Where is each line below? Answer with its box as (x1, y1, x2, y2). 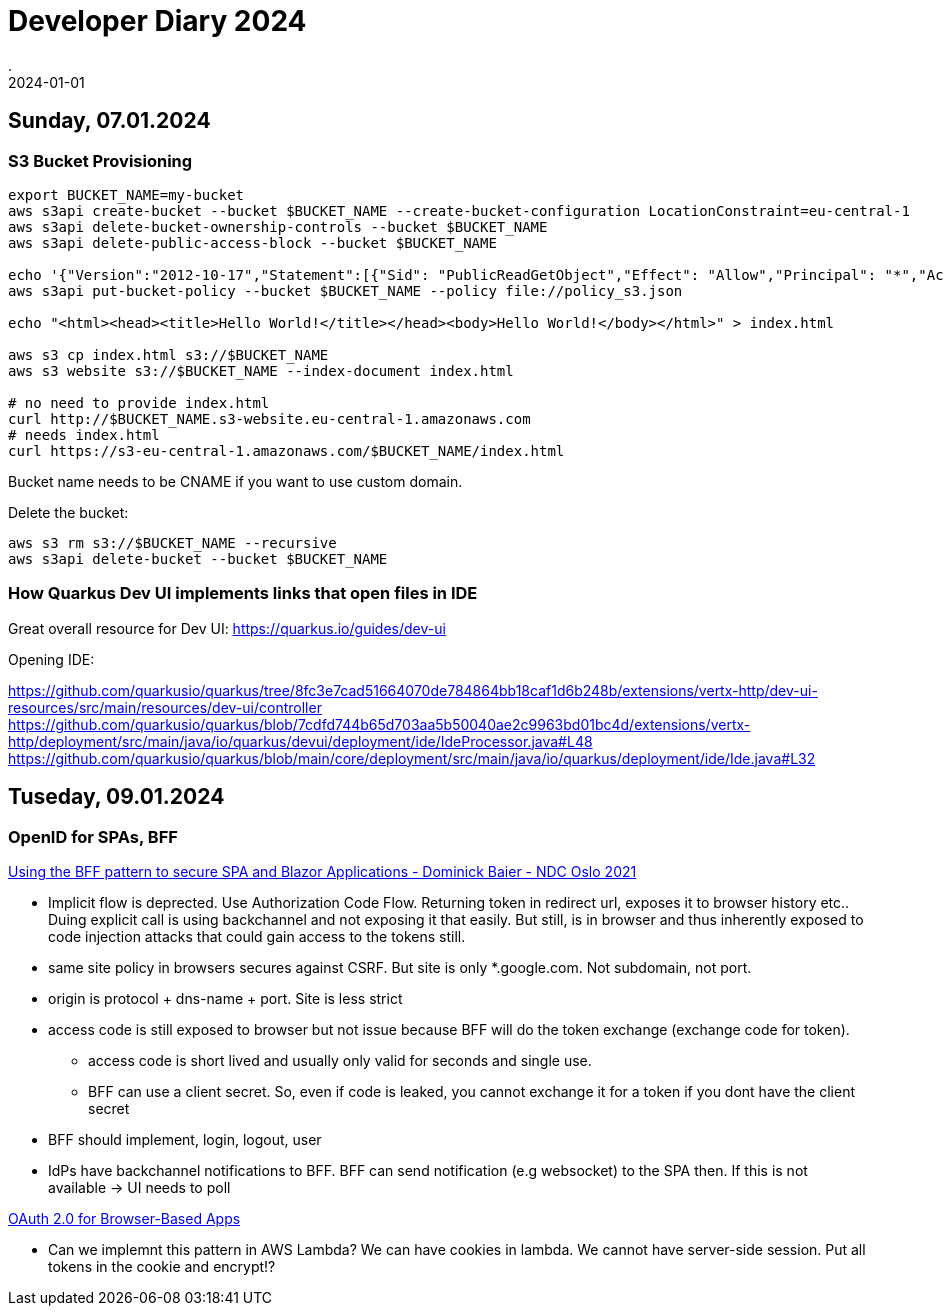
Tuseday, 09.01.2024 (8, 784, 225, 810)
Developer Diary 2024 (8, 4, 307, 38)
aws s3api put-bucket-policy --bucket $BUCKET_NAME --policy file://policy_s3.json (8, 282, 683, 299)
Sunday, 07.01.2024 (8, 108, 211, 134)
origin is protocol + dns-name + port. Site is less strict (48, 989, 403, 1007)
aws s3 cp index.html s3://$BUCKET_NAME (8, 346, 329, 363)
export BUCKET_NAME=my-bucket (8, 186, 245, 203)
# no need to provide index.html (8, 394, 270, 411)
